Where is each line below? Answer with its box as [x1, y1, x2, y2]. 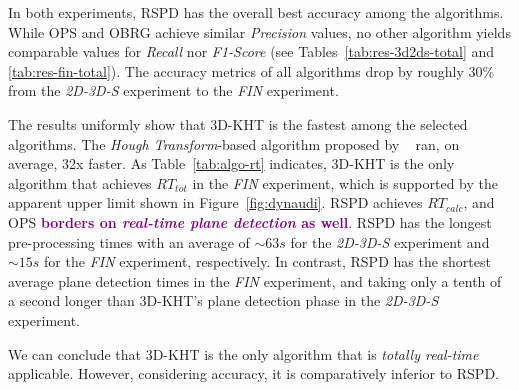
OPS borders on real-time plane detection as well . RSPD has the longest [8, 211, 492, 232]
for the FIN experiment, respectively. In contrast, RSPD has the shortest [44, 251, 491, 272]
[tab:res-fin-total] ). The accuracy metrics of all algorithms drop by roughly [8, 60, 464, 81]
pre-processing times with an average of [8, 231, 250, 252]
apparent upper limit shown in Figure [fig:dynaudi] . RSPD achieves [8, 192, 423, 213]
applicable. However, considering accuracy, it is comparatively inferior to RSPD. [8, 363, 499, 384]
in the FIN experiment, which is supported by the [192, 172, 498, 193]
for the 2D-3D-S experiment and [290, 231, 490, 252]
